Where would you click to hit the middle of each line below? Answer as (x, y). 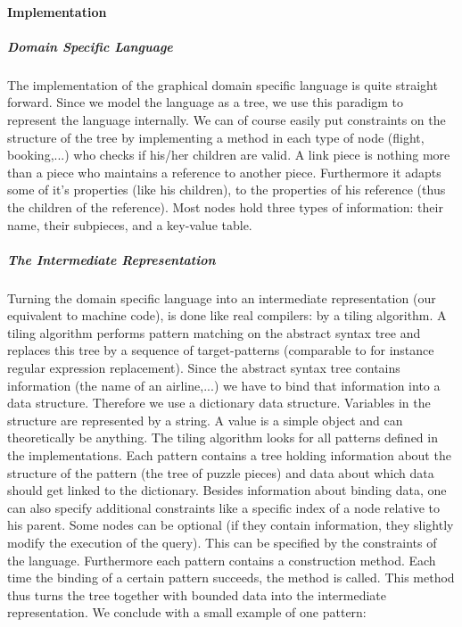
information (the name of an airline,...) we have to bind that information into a (224, 385)
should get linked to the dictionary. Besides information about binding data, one (227, 490)
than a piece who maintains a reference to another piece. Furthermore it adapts (224, 172)
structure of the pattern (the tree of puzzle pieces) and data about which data (221, 472)
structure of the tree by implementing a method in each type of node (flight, (216, 137)
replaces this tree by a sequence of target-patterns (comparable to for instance (221, 350)
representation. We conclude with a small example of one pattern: (187, 612)
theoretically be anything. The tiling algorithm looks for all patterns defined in (223, 437)
